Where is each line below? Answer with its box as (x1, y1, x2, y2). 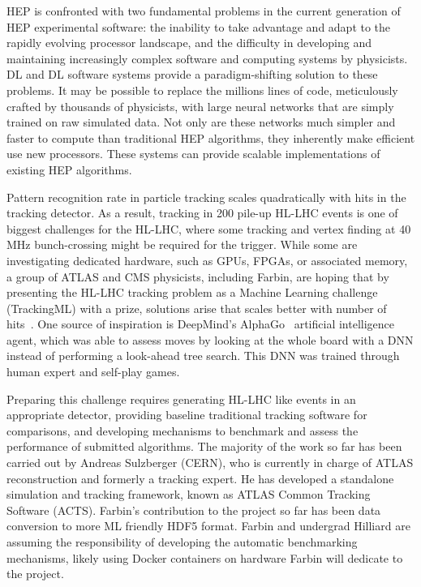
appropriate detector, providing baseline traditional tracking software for (6, 406, 367, 423)
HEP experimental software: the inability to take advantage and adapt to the (6, 18, 391, 35)
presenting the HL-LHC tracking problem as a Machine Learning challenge (6, 284, 378, 301)
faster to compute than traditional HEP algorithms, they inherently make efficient (6, 129, 415, 146)
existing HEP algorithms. (6, 161, 132, 178)
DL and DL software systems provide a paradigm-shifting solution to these (6, 66, 378, 83)
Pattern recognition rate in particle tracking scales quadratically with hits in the (6, 188, 406, 205)
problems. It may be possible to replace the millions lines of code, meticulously (6, 81, 398, 98)
